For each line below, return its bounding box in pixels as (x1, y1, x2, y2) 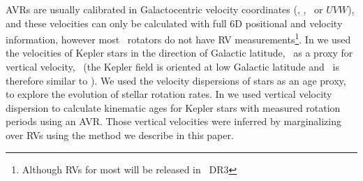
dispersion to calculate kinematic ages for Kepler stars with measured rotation (6, 100, 341, 115)
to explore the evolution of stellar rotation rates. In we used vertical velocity (6, 87, 332, 101)
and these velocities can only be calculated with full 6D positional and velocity (6, 15, 343, 30)
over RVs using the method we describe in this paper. (6, 128, 234, 142)
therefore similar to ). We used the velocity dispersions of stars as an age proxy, (6, 73, 346, 87)
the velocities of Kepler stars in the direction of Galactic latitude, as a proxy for (6, 45, 353, 60)
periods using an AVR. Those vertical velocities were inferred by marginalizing (6, 114, 342, 129)
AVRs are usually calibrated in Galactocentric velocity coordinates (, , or (6, 2, 323, 16)
